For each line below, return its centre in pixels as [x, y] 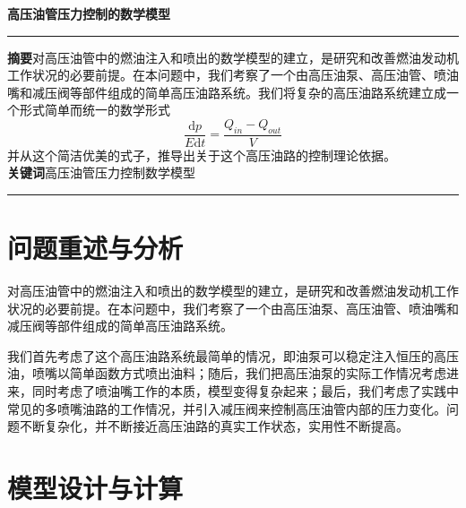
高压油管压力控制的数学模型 [89, 13]
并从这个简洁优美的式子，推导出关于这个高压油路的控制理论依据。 [202, 155]
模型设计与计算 [95, 488]
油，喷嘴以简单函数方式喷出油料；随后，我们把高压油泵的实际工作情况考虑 [227, 373]
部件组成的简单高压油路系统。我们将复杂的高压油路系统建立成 [264, 92]
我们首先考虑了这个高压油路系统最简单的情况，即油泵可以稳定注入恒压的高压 [233, 355]
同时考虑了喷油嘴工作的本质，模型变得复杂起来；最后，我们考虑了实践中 [245, 391]
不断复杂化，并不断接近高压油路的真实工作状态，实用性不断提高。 [214, 426]
